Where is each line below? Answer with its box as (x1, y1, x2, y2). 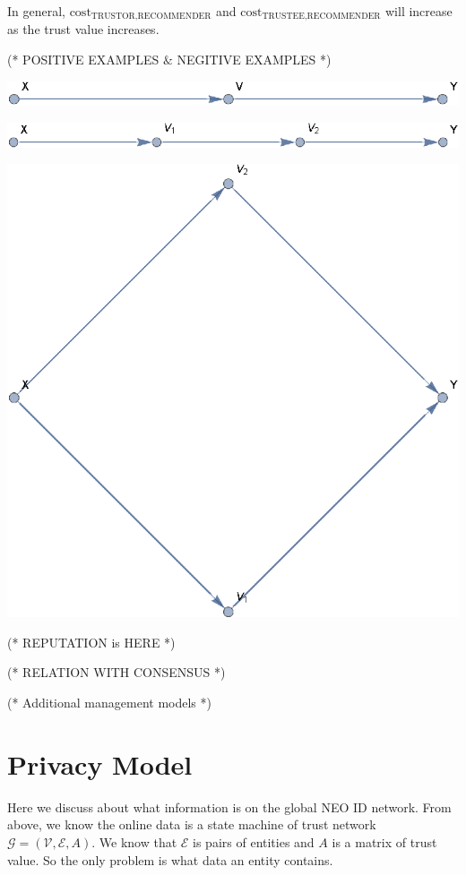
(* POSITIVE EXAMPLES (7, 50, 160, 69)
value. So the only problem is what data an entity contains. (7, 850, 333, 869)
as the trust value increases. (7, 20, 160, 39)
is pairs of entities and (193, 832, 315, 851)
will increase (384, 2, 453, 20)
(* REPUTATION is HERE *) (7, 632, 176, 651)
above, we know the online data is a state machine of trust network (7, 815, 376, 834)
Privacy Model (7, 745, 193, 782)
